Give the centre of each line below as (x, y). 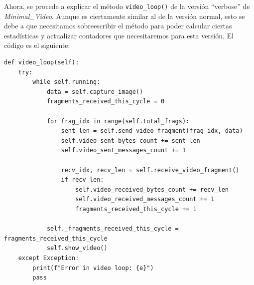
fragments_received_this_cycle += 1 (136, 209)
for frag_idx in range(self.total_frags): (118, 121)
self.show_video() (77, 248)
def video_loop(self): (42, 63)
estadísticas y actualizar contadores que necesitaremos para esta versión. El (119, 35)
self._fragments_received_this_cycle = (113, 229)
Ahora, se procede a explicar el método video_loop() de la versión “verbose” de (127, 6)
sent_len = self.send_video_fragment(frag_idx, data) (152, 131)
